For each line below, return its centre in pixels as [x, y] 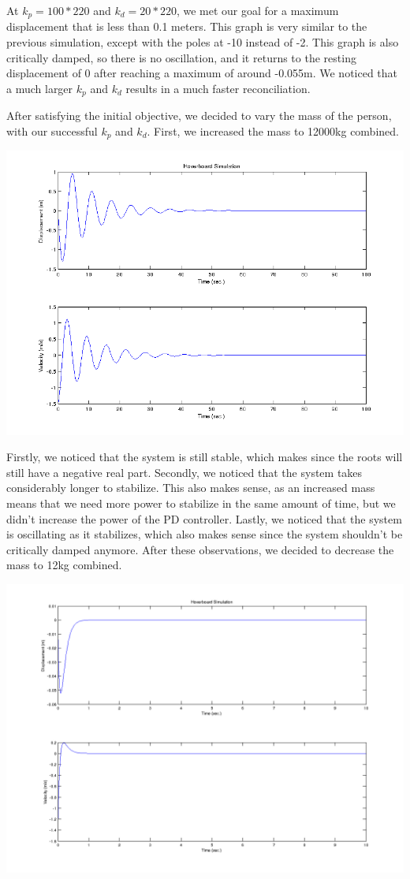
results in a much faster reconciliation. [218, 88]
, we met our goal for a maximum [257, 10]
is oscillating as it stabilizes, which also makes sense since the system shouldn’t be [205, 534]
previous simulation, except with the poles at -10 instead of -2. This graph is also [203, 42]
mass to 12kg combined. [64, 565]
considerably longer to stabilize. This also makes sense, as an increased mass [191, 488]
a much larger [40, 88]
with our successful [52, 130]
